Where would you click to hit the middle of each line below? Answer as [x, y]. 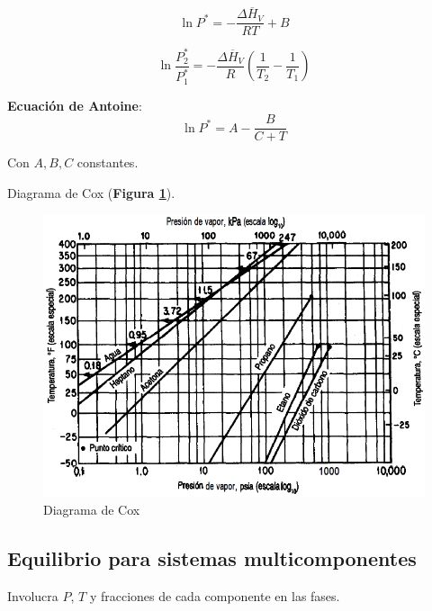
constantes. [108, 162]
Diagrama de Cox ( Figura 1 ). [91, 192]
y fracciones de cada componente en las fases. [215, 595]
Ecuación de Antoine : [75, 105]
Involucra [33, 595]
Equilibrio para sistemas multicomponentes [212, 557]
